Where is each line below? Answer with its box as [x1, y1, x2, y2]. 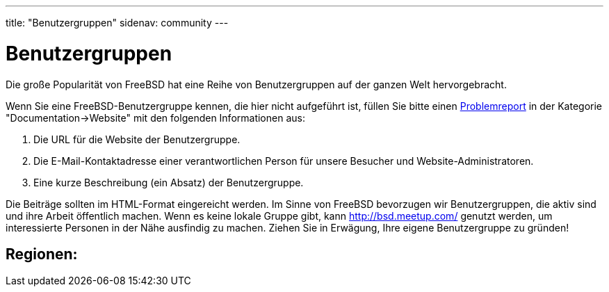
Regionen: [6, 245, 78, 263]
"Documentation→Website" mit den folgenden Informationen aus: [6, 111, 305, 124]
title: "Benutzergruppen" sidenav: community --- [6, 17, 229, 29]
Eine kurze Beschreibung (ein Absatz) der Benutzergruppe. [33, 176, 304, 188]
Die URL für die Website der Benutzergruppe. [33, 133, 241, 145]
